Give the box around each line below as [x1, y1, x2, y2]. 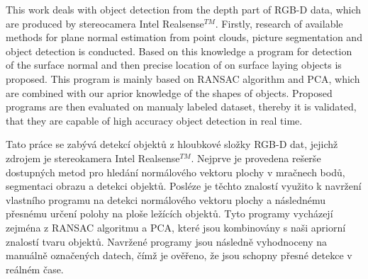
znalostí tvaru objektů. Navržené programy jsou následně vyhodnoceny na [6, 234, 328, 249]
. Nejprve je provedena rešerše [191, 150, 321, 165]
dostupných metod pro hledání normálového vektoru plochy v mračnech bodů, [6, 164, 345, 179]
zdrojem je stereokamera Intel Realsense [6, 150, 180, 165]
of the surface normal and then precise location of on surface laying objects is [6, 57, 342, 72]
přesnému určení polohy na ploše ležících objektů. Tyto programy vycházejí [6, 206, 333, 221]
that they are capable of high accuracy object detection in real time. [6, 113, 303, 127]
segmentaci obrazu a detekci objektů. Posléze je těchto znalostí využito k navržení [6, 178, 362, 193]
